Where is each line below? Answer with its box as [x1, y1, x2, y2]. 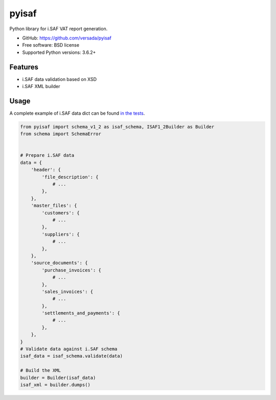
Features [9, 62, 38, 71]
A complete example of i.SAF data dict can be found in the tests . [9, 110, 145, 116]
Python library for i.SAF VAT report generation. [9, 26, 108, 32]
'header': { [31, 167, 61, 173]
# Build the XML [20, 368, 61, 373]
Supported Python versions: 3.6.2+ [22, 49, 96, 55]
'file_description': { [41, 174, 99, 180]
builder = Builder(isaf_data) [20, 374, 96, 381]
